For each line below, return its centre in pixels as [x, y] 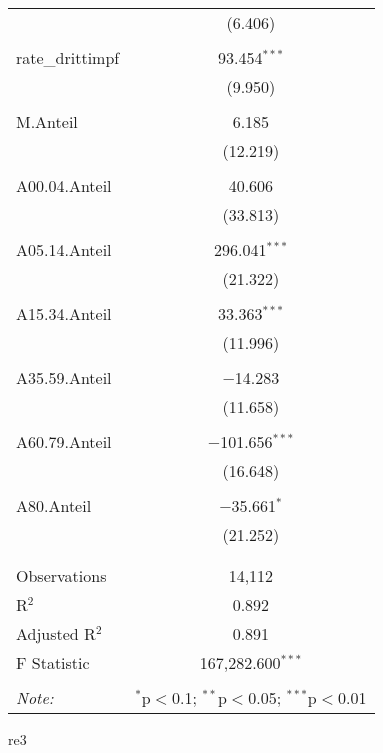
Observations [61, 575]
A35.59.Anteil [64, 377]
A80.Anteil [54, 505]
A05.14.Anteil [64, 249]
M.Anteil [47, 121]
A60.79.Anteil [64, 441]
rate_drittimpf [68, 57]
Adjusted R [56, 633]
